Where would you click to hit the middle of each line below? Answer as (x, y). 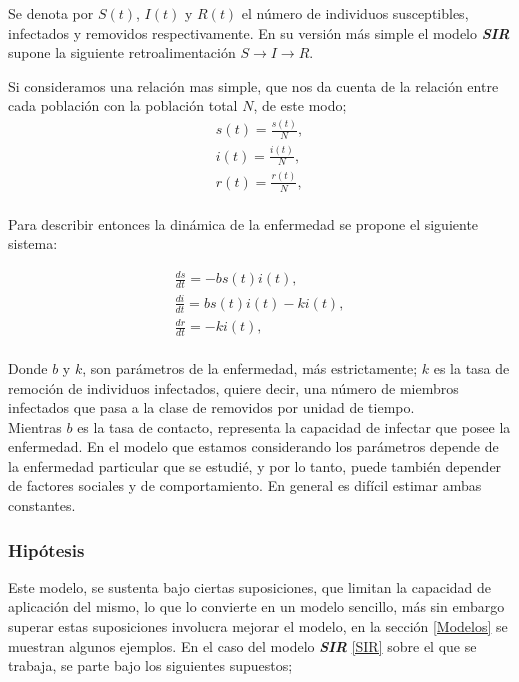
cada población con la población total (123, 105)
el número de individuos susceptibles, (355, 13)
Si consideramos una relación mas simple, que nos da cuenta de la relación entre (253, 85)
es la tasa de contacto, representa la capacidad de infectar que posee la (294, 426)
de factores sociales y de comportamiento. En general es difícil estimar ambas (245, 485)
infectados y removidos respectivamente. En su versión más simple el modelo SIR (259, 32)
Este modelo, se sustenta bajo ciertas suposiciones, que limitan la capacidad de (250, 586)
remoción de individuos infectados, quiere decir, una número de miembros (233, 387)
